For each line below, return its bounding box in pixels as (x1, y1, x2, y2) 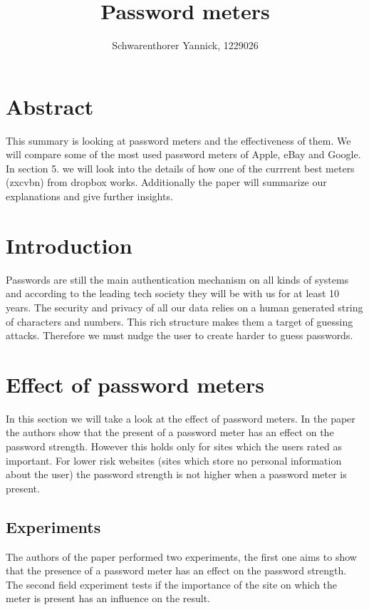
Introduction (6, 230, 132, 259)
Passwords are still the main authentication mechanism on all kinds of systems (6, 272, 349, 286)
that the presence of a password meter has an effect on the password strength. (6, 563, 347, 578)
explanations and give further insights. (6, 189, 173, 204)
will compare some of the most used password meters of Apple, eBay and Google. (6, 147, 361, 162)
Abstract (6, 91, 94, 120)
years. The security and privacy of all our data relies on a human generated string (6, 299, 363, 314)
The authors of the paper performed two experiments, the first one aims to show (6, 549, 357, 564)
